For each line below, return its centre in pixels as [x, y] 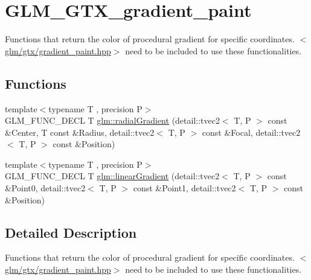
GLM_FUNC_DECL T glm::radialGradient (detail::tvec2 [112, 120]
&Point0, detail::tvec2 [45, 188]
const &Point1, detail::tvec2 [184, 188]
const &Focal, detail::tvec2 [251, 132]
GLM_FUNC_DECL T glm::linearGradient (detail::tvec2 [112, 176]
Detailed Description [71, 232]
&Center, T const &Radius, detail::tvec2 [80, 132]
